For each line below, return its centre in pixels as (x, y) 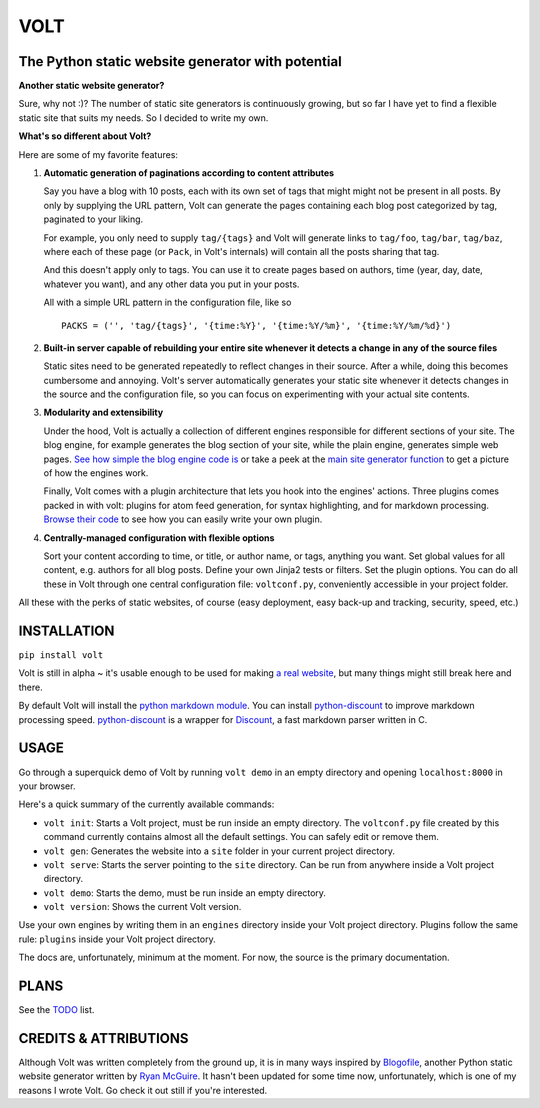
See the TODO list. (56, 1010)
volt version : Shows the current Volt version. (142, 907)
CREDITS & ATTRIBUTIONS (103, 1038)
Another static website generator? (91, 86)
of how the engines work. (96, 473)
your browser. (47, 786)
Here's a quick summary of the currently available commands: (146, 804)
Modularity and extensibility (103, 412)
